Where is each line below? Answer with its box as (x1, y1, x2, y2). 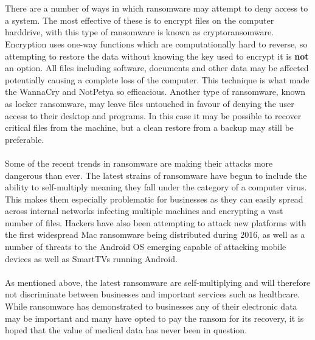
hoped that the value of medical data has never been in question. (5, 324, 247, 336)
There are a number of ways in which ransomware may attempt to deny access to (5, 2, 308, 15)
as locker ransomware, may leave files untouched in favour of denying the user (5, 97, 294, 109)
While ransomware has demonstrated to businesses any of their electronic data (5, 300, 297, 313)
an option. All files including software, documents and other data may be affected (5, 61, 309, 74)
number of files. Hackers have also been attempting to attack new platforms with (5, 216, 306, 229)
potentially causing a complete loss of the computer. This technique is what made (5, 73, 310, 86)
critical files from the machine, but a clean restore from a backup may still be (5, 121, 294, 134)
